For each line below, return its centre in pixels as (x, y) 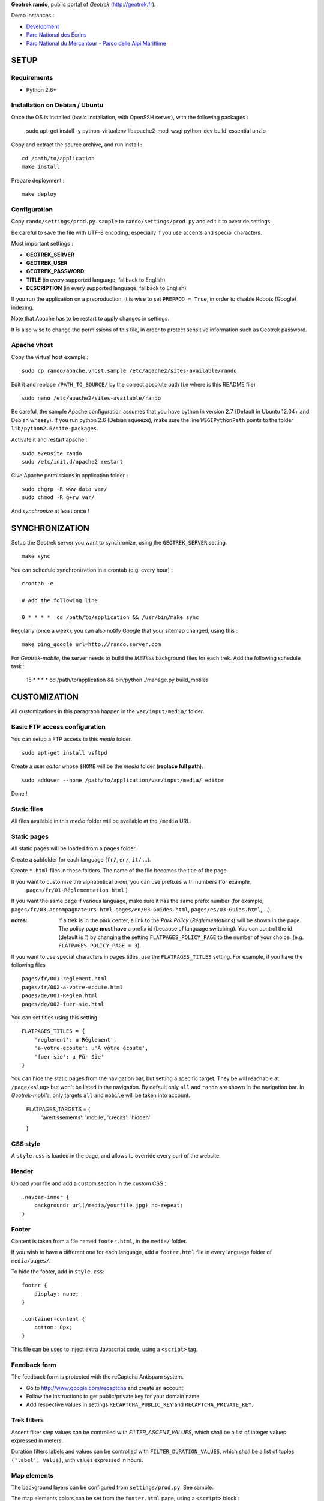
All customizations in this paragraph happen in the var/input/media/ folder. (108, 711)
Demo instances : (33, 16)
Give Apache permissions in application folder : (70, 475)
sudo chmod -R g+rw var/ (58, 497)
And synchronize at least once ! (50, 511)
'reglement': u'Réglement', (75, 1040)
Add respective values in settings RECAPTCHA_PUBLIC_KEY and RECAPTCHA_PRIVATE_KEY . (139, 1404)
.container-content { (53, 1319)
